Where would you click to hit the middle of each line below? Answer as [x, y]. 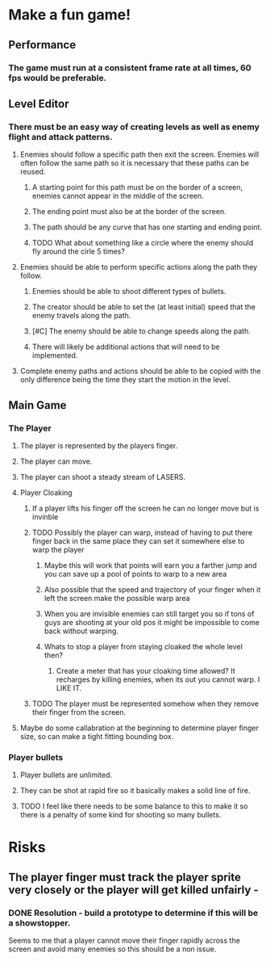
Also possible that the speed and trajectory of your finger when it [152, 589]
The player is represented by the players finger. [99, 445]
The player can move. [56, 461]
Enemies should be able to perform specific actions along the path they [139, 267]
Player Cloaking [46, 492]
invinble [45, 517]
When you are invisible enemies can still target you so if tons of [149, 613]
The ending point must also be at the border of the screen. [129, 212]
